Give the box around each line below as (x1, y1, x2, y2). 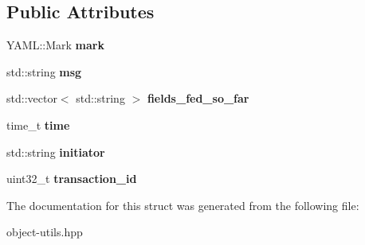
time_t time (6, 116, 70, 133)
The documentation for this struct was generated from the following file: (6, 196, 359, 213)
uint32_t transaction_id (6, 170, 137, 187)
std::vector (6, 90, 57, 107)
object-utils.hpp (6, 224, 83, 240)
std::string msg (6, 63, 82, 80)
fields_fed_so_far (147, 90, 249, 107)
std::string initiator (6, 143, 105, 160)
